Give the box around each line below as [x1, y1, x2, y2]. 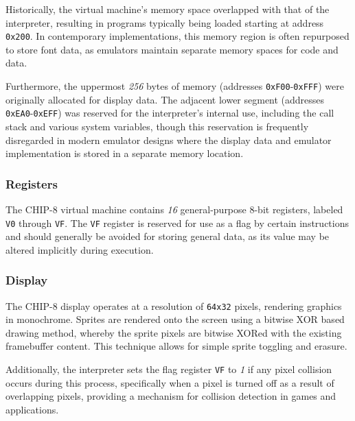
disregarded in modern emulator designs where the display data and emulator [5, 132, 332, 147]
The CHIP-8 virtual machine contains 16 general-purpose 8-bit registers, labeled [5, 202, 343, 216]
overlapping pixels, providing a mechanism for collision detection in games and [5, 389, 336, 403]
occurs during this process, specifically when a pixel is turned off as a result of [5, 375, 334, 389]
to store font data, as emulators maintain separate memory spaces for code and [5, 42, 339, 56]
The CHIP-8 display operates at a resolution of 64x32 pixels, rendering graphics [5, 298, 342, 313]
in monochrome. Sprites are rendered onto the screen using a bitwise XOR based [5, 312, 345, 326]
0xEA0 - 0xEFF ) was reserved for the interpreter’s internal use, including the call [5, 106, 334, 120]
